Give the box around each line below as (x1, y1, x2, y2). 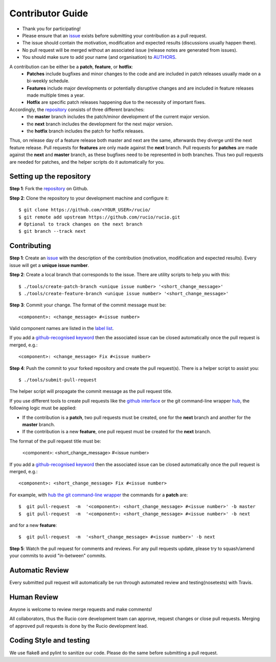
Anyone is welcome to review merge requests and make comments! (9, 606, 152, 612)
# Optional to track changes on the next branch (18, 222, 143, 227)
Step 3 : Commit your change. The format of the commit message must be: (9, 302, 167, 308)
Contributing (9, 241, 51, 250)
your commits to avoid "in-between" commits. (9, 553, 107, 559)
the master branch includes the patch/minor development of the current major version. (27, 114, 210, 120)
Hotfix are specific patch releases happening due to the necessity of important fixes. (27, 99, 206, 105)
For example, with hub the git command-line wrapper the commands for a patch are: (9, 492, 188, 498)
